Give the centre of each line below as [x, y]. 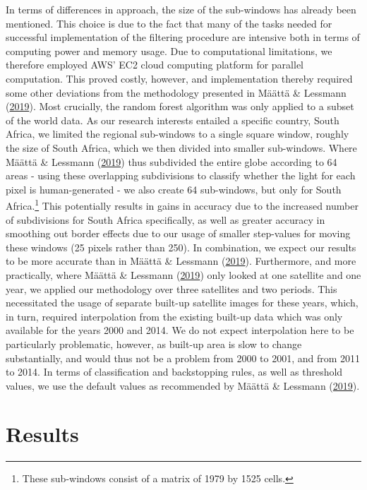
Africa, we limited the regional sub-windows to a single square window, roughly [178, 134]
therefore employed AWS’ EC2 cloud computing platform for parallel [155, 65]
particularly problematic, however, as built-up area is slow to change [154, 343]
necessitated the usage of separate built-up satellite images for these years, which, [182, 303]
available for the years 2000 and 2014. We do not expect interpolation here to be [180, 330]
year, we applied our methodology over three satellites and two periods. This [172, 288]
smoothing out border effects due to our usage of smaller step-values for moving [178, 233]
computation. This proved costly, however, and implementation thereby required [179, 78]
